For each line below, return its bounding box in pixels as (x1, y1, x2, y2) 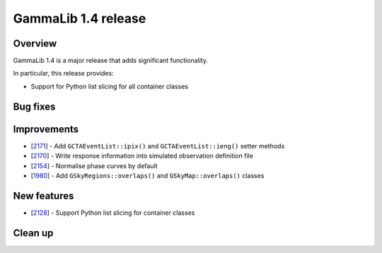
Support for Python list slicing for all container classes (30, 82, 189, 90)
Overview (13, 37, 57, 49)
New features (13, 189, 74, 201)
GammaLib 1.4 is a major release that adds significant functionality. (13, 57, 209, 65)
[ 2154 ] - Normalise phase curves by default (30, 161, 158, 170)
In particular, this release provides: (13, 69, 114, 78)
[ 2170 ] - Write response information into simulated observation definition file (30, 152, 254, 160)
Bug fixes (13, 100, 56, 112)
